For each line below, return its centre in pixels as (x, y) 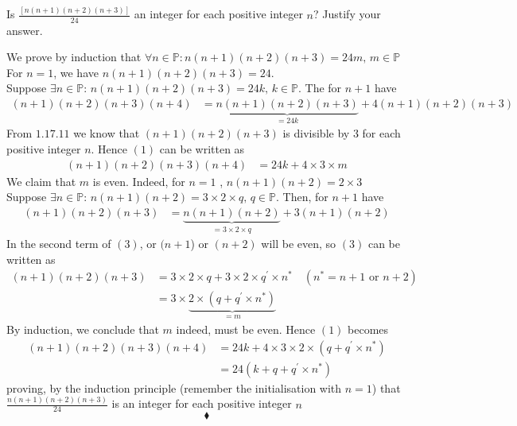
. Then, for (302, 197)
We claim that (41, 181)
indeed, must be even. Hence (246, 329)
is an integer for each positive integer (202, 403)
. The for (320, 88)
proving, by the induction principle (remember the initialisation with (174, 387)
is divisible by (316, 133)
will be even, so (299, 244)
